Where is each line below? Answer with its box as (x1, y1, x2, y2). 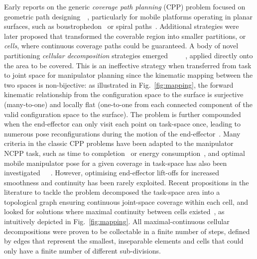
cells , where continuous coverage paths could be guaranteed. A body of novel (4, 40, 239, 51)
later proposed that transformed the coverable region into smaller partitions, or (4, 30, 246, 41)
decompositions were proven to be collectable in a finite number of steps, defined (4, 226, 250, 236)
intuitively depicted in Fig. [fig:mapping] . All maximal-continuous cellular (4, 216, 230, 227)
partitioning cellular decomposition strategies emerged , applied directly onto (4, 50, 253, 60)
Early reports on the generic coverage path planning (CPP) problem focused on (4, 1, 246, 11)
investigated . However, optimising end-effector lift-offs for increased (4, 167, 220, 178)
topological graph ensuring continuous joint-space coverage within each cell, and (4, 196, 248, 207)
